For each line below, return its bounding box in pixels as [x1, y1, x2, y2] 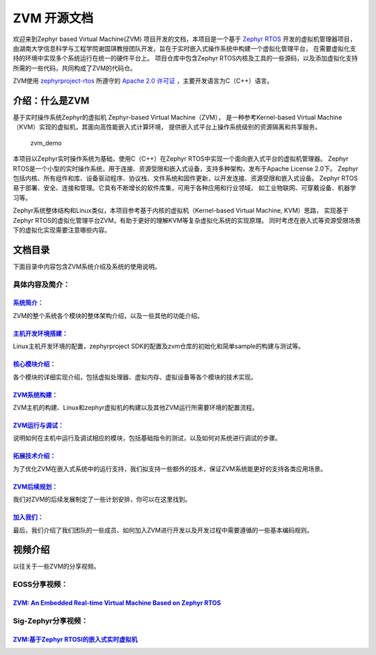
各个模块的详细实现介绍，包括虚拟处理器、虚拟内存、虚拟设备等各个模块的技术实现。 [13, 372, 257, 381]
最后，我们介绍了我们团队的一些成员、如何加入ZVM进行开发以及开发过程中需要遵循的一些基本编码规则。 [13, 526, 313, 534]
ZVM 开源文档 [13, 10, 94, 26]
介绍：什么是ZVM [13, 95, 90, 106]
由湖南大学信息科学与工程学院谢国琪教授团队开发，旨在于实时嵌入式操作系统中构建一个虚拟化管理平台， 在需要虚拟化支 [13, 44, 357, 52]
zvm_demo [30, 139, 62, 147]
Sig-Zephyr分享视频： [13, 616, 88, 626]
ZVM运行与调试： [13, 421, 64, 429]
